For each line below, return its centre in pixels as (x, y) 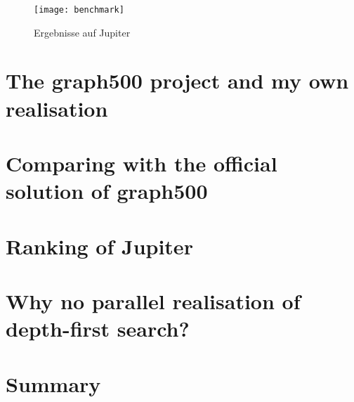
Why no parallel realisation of (153, 300)
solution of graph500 (107, 191)
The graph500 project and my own (177, 80)
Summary (53, 383)
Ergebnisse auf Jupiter (82, 32)
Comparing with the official (142, 163)
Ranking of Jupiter (99, 246)
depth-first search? (98, 329)
